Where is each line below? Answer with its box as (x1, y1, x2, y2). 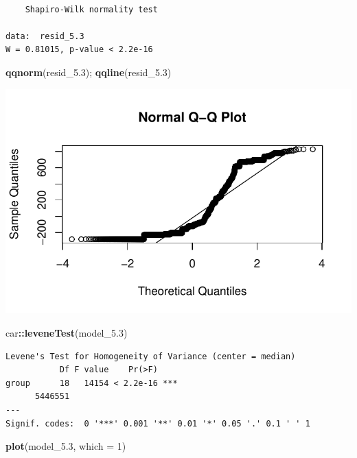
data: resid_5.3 (5, 31, 84, 41)
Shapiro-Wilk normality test (25, 4, 158, 14)
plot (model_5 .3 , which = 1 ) (5, 439, 126, 453)
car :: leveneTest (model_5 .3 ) (5, 326, 128, 340)
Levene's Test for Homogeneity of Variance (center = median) (5, 351, 296, 361)
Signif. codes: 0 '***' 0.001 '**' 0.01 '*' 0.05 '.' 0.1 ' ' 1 (5, 418, 310, 429)
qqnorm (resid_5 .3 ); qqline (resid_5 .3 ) (5, 64, 172, 79)
